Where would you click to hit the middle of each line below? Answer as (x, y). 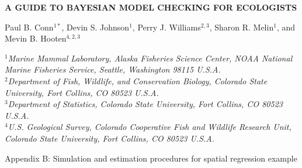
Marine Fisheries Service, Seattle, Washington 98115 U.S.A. (113, 69)
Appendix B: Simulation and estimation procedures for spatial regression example (151, 158)
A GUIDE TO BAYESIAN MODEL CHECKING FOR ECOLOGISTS (151, 7)
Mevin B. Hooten (36, 38)
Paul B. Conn (29, 27)
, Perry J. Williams (166, 27)
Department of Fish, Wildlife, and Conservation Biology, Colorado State (138, 80)
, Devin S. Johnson (96, 27)
